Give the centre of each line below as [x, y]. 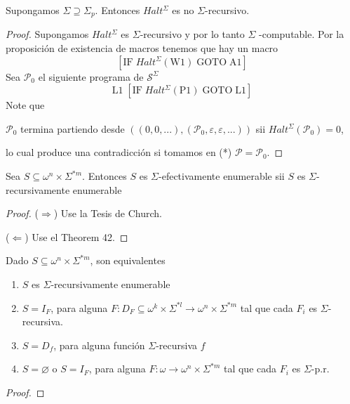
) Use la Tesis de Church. [108, 213]
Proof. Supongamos [47, 34]
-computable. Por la [302, 34]
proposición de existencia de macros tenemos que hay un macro [142, 48]
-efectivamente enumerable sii [222, 176]
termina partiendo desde [73, 128]
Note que [25, 105]
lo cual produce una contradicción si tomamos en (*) [119, 152]
